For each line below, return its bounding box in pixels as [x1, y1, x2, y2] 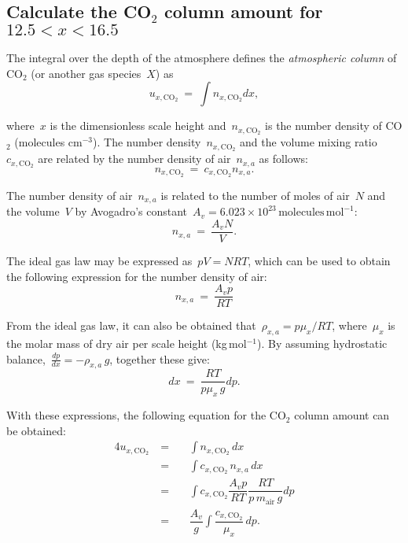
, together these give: [109, 350, 210, 367]
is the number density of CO [265, 117, 402, 134]
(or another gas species [31, 65, 142, 81]
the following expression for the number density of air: [6, 268, 267, 284]
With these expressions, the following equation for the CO [6, 407, 286, 423]
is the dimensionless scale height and [50, 117, 226, 134]
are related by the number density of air [38, 150, 231, 167]
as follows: [259, 150, 308, 167]
